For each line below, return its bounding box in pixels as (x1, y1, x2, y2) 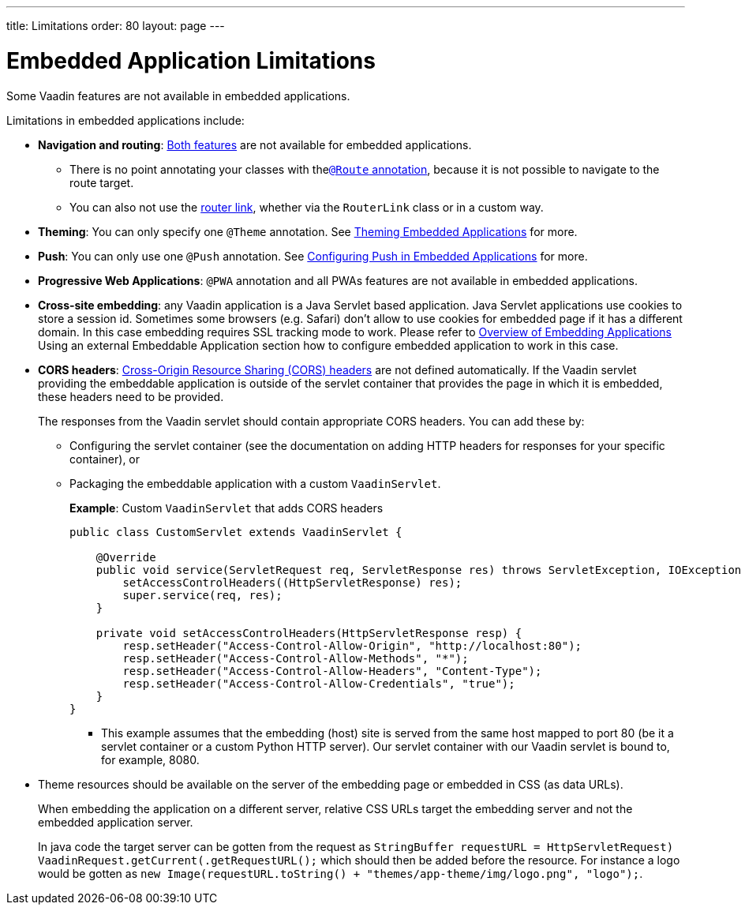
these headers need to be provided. (38, 389, 224, 403)
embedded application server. (38, 815, 193, 829)
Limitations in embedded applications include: (6, 113, 245, 127)
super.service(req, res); (122, 588, 283, 602)
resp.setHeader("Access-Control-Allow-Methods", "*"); (122, 651, 469, 665)
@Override (95, 550, 156, 564)
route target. (69, 175, 134, 189)
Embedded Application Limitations (6, 47, 376, 74)
